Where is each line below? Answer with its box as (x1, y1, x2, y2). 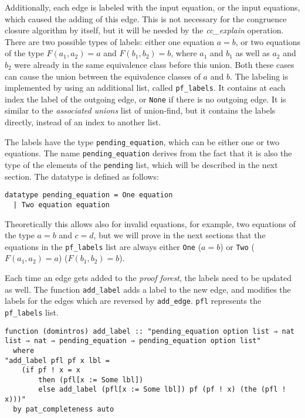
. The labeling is (229, 70, 289, 82)
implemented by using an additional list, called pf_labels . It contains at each (5, 81, 286, 94)
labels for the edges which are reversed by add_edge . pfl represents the (5, 294, 262, 307)
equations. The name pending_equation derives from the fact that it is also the (5, 147, 292, 159)
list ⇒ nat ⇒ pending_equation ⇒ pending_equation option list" (5, 337, 261, 345)
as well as (235, 47, 270, 59)
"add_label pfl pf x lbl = (5, 356, 110, 365)
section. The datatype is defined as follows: (5, 170, 159, 182)
